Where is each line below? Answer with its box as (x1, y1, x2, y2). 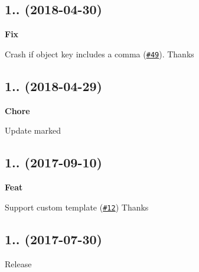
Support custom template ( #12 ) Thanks (5, 200, 149, 213)
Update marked (5, 124, 61, 137)
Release (5, 257, 32, 270)
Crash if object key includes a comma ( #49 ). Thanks (5, 47, 194, 60)
